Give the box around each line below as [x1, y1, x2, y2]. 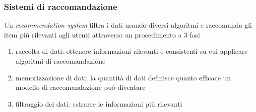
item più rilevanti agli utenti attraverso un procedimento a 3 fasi [4, 29, 200, 39]
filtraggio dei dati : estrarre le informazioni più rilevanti [15, 98, 182, 109]
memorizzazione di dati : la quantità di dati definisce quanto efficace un [15, 72, 231, 82]
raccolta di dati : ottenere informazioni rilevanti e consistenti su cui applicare [15, 46, 248, 56]
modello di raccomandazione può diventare [15, 82, 146, 92]
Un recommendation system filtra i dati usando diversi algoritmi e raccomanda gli [4, 20, 252, 30]
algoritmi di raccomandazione [15, 56, 106, 66]
